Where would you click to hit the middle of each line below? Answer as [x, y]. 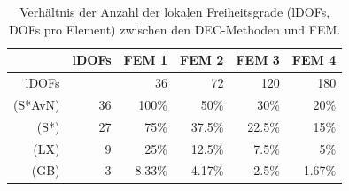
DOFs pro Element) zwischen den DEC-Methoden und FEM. [175, 29]
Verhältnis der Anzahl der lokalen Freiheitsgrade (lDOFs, [175, 11]
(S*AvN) [37, 104]
